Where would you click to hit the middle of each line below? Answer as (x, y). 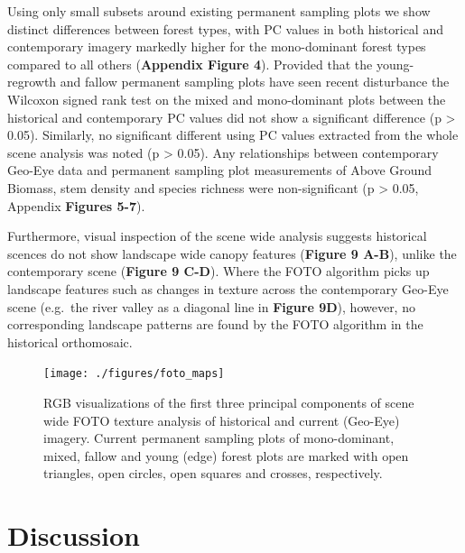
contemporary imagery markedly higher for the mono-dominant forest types (217, 46)
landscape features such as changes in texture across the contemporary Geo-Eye (228, 288)
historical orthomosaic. (70, 341)
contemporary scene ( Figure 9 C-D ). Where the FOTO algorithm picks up (219, 271)
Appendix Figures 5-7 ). (76, 205)
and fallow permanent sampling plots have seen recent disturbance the (255, 82)
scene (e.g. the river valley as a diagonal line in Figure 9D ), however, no (211, 306)
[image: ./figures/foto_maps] (134, 374)
